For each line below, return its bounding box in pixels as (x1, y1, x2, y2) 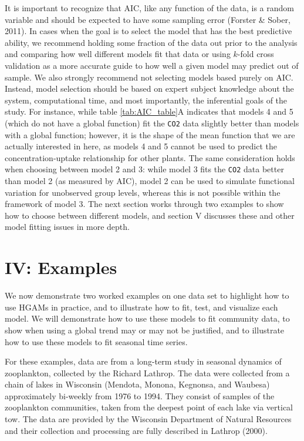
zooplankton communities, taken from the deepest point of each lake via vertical (5, 401, 293, 413)
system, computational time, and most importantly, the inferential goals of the (5, 93, 288, 106)
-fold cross (237, 48, 274, 60)
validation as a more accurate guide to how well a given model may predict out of (5, 59, 299, 71)
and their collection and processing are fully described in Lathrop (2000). (5, 424, 268, 436)
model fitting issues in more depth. (5, 220, 130, 233)
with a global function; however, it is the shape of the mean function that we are (5, 128, 295, 141)
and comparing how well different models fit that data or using (5, 48, 231, 60)
